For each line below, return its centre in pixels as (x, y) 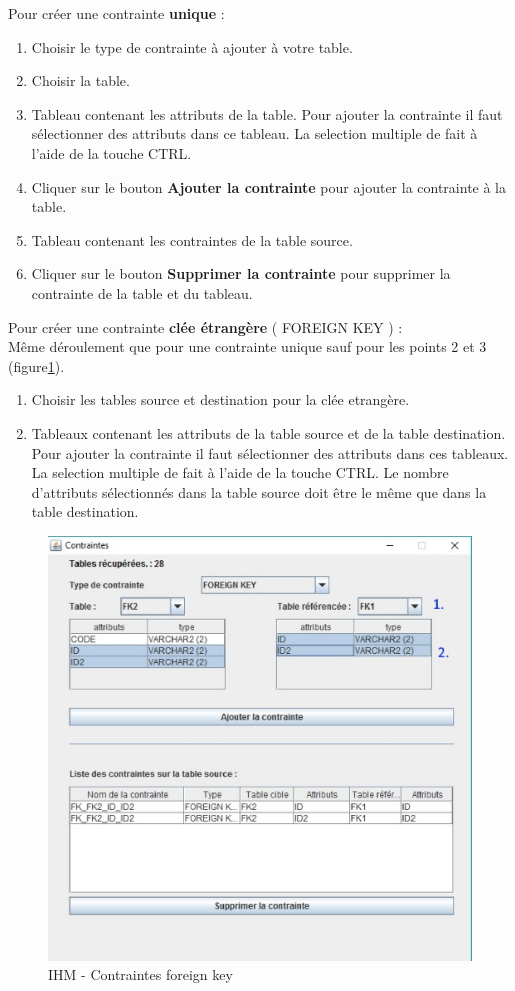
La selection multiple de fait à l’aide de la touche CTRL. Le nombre (240, 472)
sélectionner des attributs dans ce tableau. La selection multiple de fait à (254, 133)
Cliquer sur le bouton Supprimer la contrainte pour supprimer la (241, 273)
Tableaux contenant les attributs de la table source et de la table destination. (268, 432)
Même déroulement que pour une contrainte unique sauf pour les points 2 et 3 (247, 346)
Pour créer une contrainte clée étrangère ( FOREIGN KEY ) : (205, 326)
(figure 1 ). (36, 365)
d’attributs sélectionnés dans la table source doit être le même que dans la (259, 491)
